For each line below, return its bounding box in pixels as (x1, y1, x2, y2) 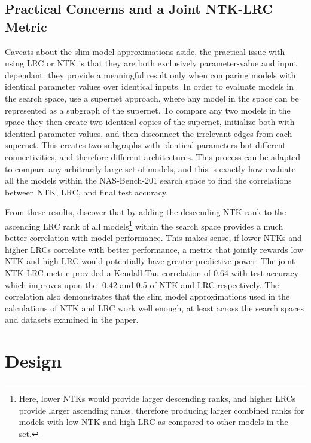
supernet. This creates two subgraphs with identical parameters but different (5, 139, 286, 151)
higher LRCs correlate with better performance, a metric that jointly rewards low (5, 243, 304, 255)
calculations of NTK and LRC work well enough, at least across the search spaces (5, 301, 304, 314)
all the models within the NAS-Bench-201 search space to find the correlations (5, 174, 292, 187)
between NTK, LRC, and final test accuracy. (5, 185, 169, 198)
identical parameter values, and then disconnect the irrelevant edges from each (5, 127, 292, 139)
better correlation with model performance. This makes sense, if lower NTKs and (5, 231, 302, 244)
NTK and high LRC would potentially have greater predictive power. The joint (5, 255, 295, 267)
